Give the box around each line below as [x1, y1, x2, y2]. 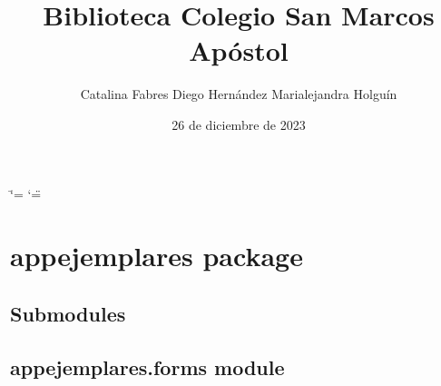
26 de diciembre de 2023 [171, 114, 306, 134]
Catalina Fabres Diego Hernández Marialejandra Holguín [80, 84, 397, 104]
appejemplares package [10, 237, 303, 274]
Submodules [10, 299, 126, 327]
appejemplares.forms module [10, 352, 285, 381]
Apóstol [189, 32, 289, 69]
